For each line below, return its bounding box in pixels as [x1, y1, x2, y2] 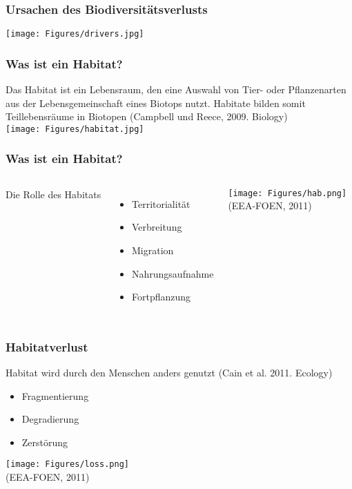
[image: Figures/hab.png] [228, 188, 347, 198]
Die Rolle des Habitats [6, 186, 101, 201]
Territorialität [132, 196, 190, 211]
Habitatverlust [6, 338, 88, 355]
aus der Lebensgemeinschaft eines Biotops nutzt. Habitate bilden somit [6, 95, 306, 110]
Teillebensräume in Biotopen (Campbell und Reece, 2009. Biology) [6, 109, 288, 124]
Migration [132, 242, 174, 257]
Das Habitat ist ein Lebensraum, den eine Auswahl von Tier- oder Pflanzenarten [6, 82, 346, 97]
